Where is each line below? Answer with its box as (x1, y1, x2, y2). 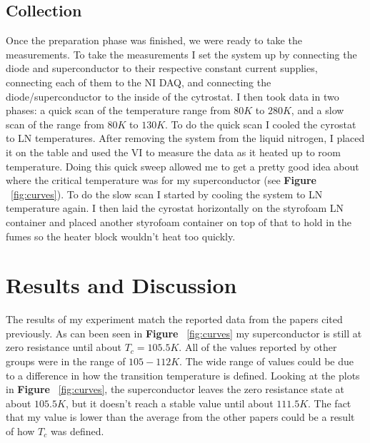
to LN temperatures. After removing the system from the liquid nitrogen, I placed (6, 131, 365, 146)
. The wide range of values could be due (179, 354, 354, 369)
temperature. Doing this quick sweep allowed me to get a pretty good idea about (6, 158, 359, 173)
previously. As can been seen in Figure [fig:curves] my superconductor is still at (6, 325, 362, 340)
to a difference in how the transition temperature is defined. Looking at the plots (6, 367, 360, 382)
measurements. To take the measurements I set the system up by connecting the (6, 46, 357, 61)
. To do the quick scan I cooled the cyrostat (165, 116, 356, 131)
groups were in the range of (6, 354, 126, 369)
